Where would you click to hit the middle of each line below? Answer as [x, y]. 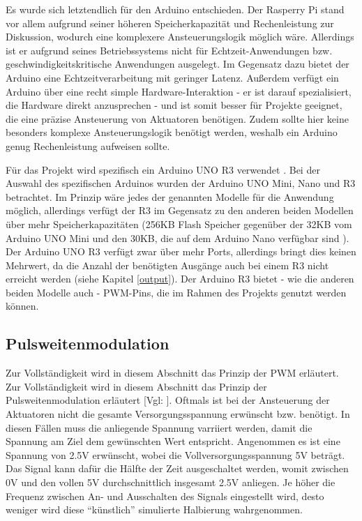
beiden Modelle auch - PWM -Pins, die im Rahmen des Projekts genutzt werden [176, 292]
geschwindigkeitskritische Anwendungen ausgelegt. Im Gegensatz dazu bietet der [178, 64]
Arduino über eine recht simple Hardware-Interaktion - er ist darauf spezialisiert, [179, 91]
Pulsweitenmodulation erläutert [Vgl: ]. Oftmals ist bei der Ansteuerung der [168, 400]
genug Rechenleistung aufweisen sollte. [88, 145]
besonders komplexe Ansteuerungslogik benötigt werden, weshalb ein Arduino [172, 132]
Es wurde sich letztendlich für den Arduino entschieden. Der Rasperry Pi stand [175, 9]
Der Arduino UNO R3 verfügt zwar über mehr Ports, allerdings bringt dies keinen [181, 251]
